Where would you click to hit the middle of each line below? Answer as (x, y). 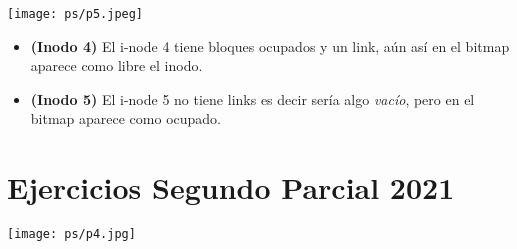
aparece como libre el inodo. (116, 65)
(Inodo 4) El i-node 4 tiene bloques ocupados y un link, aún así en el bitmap (270, 45)
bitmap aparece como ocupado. (126, 118)
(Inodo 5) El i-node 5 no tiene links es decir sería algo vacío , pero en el (252, 98)
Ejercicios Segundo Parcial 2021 (231, 187)
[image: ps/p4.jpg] (71, 234)
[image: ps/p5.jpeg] (75, 14)
